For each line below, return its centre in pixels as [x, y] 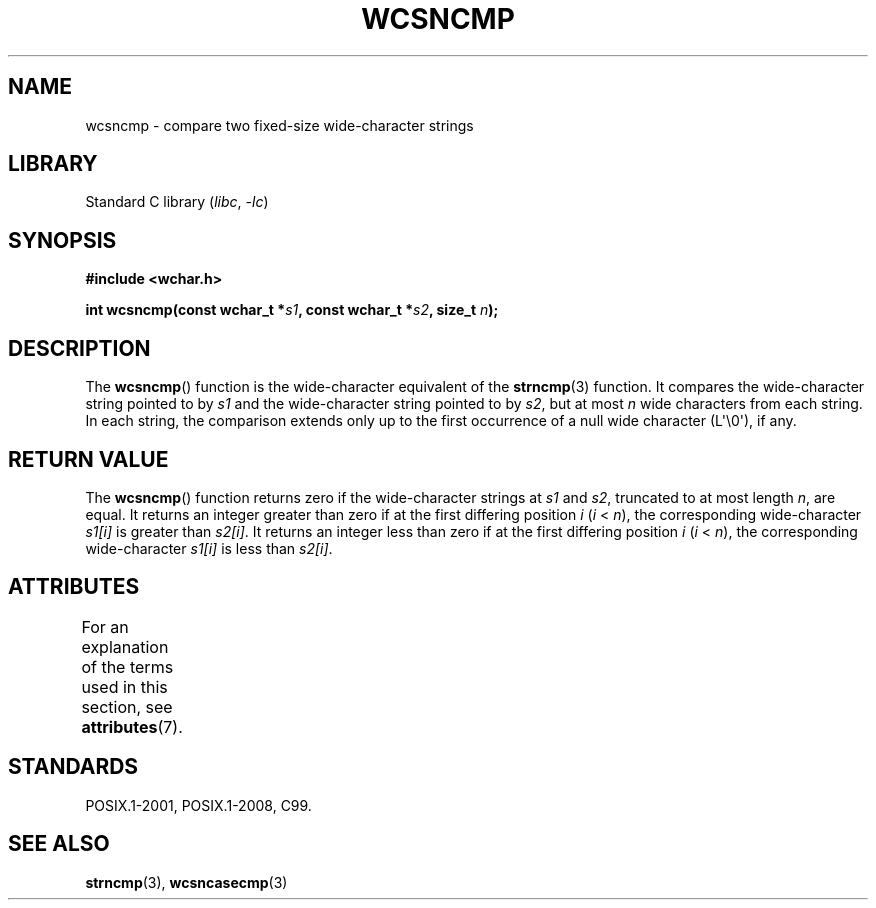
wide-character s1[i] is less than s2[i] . [209, 548]
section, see [127, 706]
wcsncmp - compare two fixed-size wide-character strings [279, 125]
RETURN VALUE [88, 459]
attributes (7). [132, 726]
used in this [124, 686]
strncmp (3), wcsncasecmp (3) [186, 882]
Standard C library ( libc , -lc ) [177, 202]
